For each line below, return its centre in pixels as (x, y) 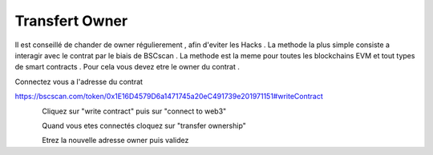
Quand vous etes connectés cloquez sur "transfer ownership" (144, 125)
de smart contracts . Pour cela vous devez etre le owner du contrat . (127, 67)
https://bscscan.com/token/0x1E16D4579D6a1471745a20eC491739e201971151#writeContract (169, 97)
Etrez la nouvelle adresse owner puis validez (115, 141)
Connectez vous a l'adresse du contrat (79, 81)
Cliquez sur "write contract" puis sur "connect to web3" (134, 111)
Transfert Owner (71, 21)
